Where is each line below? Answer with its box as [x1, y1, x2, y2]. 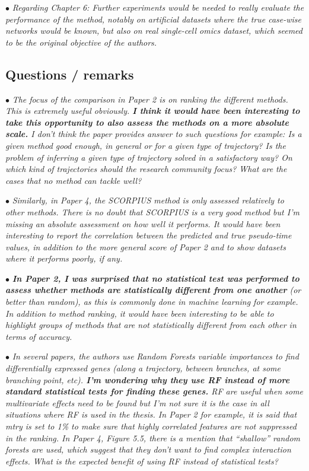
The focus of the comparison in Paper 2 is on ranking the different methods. [12, 93, 288, 105]
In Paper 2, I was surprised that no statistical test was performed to [12, 272, 300, 284]
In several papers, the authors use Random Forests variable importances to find [12, 350, 299, 362]
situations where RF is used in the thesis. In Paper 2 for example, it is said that [5, 408, 297, 421]
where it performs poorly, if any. [5, 252, 123, 265]
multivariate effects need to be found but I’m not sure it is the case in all [5, 396, 269, 409]
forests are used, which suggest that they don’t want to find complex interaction [5, 443, 291, 456]
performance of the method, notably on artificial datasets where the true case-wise [5, 12, 301, 25]
